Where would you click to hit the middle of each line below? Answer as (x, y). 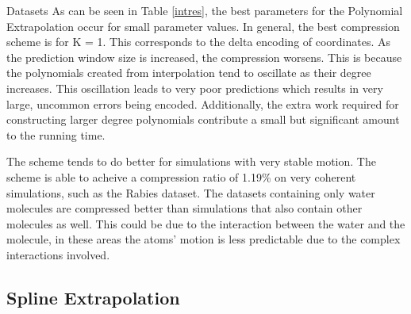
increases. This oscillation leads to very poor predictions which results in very (195, 88)
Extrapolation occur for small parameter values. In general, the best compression (203, 26)
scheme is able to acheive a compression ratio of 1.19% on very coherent (181, 176)
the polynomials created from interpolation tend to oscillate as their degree (189, 73)
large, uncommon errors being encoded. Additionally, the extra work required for (203, 103)
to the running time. (56, 134)
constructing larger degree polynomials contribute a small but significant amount (203, 119)
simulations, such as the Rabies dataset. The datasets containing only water (191, 192)
